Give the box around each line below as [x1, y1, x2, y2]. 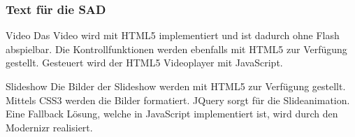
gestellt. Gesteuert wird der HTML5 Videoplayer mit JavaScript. [6, 55, 283, 70]
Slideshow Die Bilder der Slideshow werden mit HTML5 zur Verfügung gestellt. [6, 79, 346, 93]
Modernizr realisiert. [6, 120, 93, 134]
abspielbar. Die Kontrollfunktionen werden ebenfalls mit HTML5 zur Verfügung [6, 41, 347, 56]
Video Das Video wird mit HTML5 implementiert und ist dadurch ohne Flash [6, 28, 340, 43]
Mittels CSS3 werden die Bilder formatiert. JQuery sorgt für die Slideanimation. [6, 92, 350, 107]
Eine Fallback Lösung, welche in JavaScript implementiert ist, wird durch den [6, 106, 338, 121]
